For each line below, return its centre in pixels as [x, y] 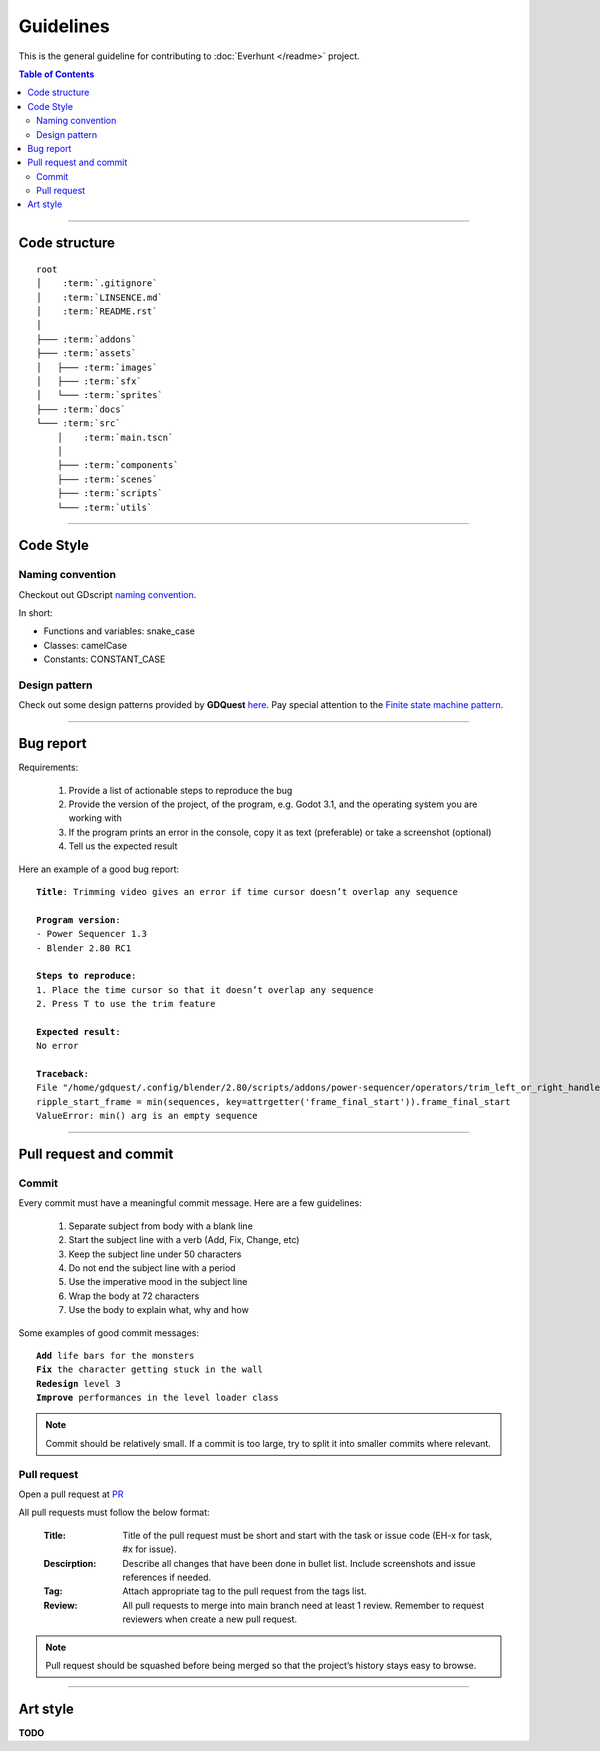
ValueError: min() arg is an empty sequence [147, 1116]
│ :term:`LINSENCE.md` [100, 297]
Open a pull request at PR [71, 1494]
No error [57, 1046]
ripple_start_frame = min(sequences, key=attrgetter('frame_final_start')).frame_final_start [273, 1101]
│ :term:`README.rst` [97, 311]
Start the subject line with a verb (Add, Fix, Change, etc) [184, 1240]
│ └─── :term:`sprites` [100, 395]
